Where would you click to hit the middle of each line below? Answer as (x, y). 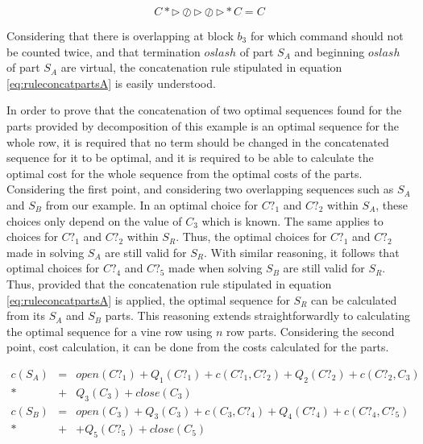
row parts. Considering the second (311, 331)
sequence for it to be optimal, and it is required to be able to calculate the (190, 158)
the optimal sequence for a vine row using (110, 331)
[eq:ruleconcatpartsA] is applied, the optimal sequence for (148, 299)
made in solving (46, 252)
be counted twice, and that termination (104, 51)
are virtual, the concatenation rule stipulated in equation (201, 67)
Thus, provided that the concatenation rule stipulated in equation (169, 283)
